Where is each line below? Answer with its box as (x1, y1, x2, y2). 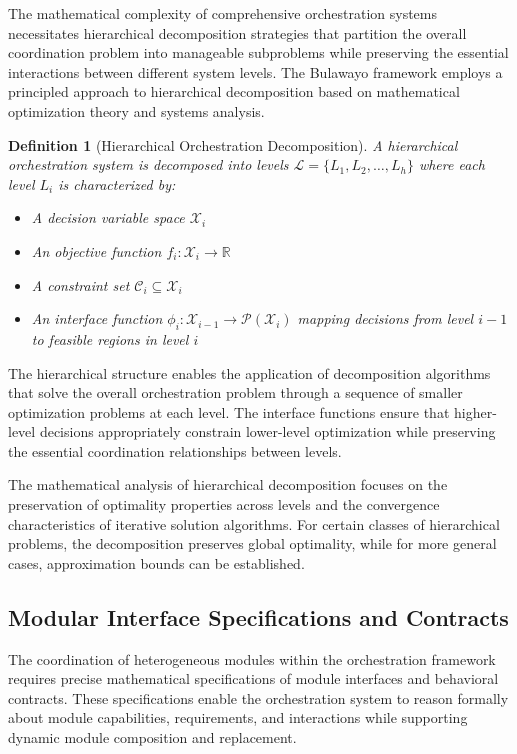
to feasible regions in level (31, 328, 189, 349)
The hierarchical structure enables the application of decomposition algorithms (8, 362, 491, 383)
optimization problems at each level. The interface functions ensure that (8, 401, 450, 422)
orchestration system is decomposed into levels (8, 154, 289, 175)
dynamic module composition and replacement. (8, 727, 297, 748)
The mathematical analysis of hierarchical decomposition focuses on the (8, 474, 448, 495)
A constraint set (31, 274, 130, 295)
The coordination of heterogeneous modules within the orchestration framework (8, 648, 496, 669)
